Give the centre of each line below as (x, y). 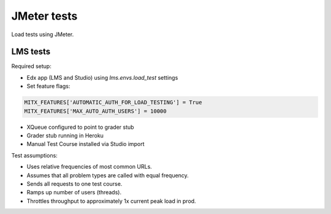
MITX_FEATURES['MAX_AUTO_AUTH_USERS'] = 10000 (95, 111)
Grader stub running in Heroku (65, 136)
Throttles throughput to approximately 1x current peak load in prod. (111, 201)
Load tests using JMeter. (43, 34)
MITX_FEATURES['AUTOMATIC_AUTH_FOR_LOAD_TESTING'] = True (113, 102)
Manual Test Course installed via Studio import (86, 144)
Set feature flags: (48, 86)
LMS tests (31, 52)
